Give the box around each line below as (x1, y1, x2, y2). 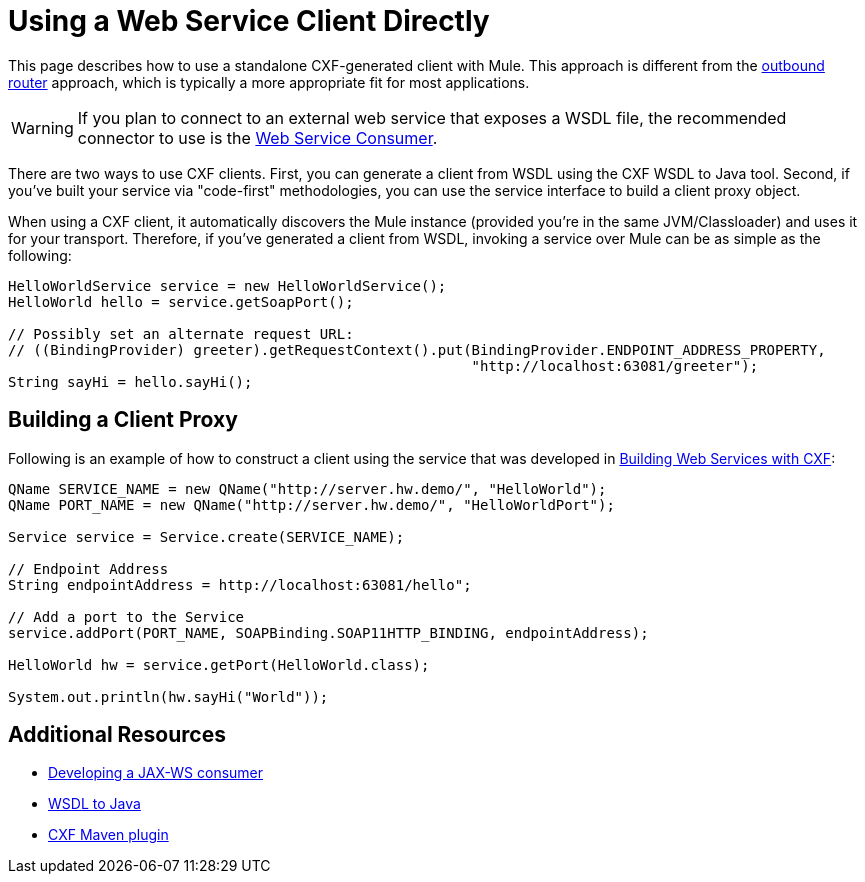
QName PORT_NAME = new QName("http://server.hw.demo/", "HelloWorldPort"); (8, 496, 615, 513)
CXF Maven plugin (48, 826, 169, 844)
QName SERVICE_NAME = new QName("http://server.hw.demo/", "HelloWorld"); (8, 480, 607, 497)
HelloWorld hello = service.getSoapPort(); (8, 293, 354, 310)
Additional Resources (8, 722, 226, 748)
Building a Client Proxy (8, 407, 238, 433)
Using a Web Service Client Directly (8, 4, 490, 38)
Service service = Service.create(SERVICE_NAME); (8, 528, 405, 545)
